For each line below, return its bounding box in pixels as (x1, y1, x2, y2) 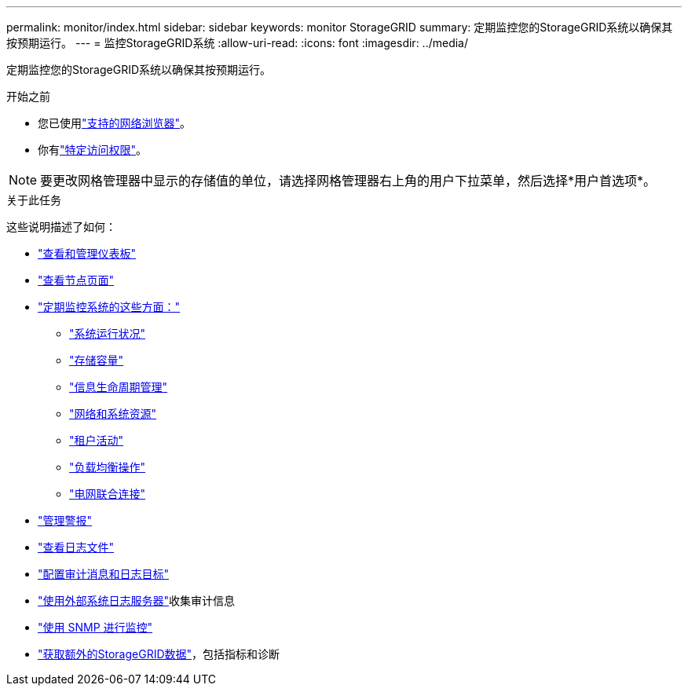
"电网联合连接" (69, 487, 146, 500)
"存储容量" (69, 353, 124, 367)
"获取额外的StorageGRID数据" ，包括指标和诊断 (38, 647, 280, 661)
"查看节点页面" (38, 273, 115, 287)
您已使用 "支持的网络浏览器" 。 (38, 116, 192, 130)
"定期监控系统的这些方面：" (38, 300, 181, 313)
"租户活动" (69, 434, 124, 447)
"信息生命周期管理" (69, 380, 168, 394)
